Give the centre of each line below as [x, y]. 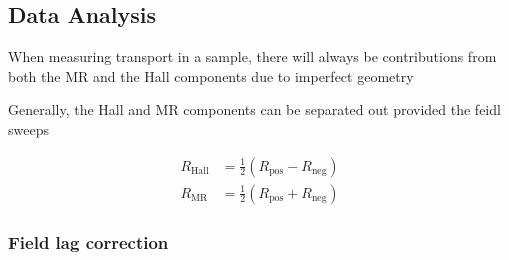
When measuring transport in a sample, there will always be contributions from [252, 56]
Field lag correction [88, 241]
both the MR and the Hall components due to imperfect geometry [211, 75]
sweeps [28, 128]
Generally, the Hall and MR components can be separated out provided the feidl [254, 109]
